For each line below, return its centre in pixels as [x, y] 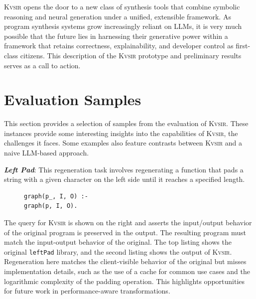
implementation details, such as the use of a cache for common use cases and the [127, 271]
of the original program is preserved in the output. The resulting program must [125, 232]
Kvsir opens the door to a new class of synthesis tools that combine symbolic [122, 6]
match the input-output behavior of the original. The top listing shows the [118, 242]
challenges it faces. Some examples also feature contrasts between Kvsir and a [123, 143]
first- [243, 46]
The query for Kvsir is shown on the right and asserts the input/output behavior [128, 223]
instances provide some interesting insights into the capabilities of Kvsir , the [121, 133]
